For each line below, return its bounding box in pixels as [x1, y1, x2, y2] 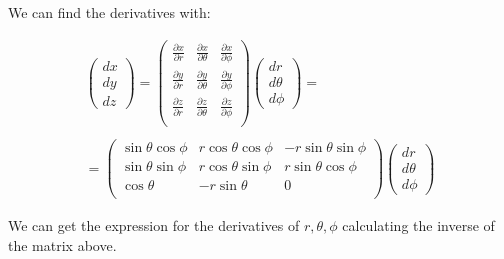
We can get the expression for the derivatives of [8, 215, 300, 236]
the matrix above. [8, 234, 117, 255]
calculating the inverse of [342, 215, 495, 236]
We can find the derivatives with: [8, 2, 211, 22]
